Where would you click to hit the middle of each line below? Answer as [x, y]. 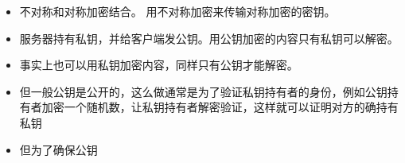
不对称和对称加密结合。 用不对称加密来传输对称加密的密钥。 [177, 11]
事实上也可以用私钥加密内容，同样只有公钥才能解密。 [159, 65]
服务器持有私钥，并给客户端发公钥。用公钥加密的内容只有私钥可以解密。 [209, 38]
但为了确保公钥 [58, 149]
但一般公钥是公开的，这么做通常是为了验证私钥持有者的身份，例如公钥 [203, 91]
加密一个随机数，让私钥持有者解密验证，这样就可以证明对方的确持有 [220, 107]
